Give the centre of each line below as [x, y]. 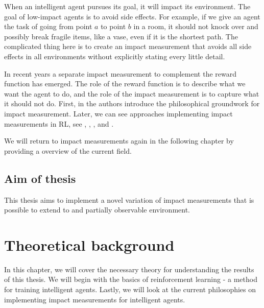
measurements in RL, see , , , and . [59, 123]
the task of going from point [48, 26]
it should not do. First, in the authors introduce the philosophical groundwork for [132, 103]
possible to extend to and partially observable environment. [97, 210]
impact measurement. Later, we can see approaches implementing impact [118, 113]
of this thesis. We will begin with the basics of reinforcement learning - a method [131, 279]
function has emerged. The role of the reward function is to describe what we [125, 84]
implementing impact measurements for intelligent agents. [95, 299]
